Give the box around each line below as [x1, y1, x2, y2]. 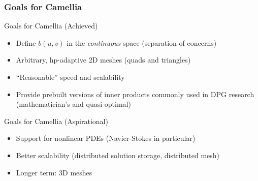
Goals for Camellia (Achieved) [4, 20, 98, 31]
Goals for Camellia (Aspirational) [4, 115, 108, 126]
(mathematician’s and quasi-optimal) [16, 99, 131, 109]
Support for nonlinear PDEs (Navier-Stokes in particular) [16, 133, 196, 143]
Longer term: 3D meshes [16, 167, 92, 177]
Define [16, 37, 36, 48]
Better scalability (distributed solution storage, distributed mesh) [16, 149, 220, 160]
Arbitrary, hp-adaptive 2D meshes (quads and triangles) [16, 54, 191, 65]
